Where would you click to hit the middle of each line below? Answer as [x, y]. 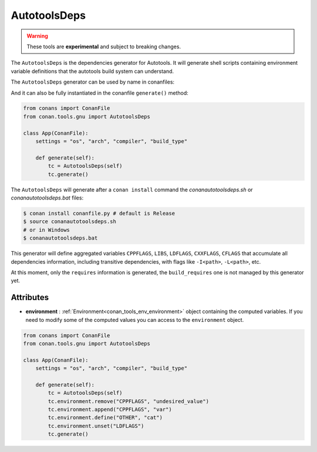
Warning [37, 36]
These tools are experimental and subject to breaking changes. [104, 46]
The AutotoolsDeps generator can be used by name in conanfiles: [93, 82]
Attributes [30, 298]
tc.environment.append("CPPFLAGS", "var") [110, 410]
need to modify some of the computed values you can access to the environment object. [135, 320]
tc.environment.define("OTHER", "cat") [105, 418]
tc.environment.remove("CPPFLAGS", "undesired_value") [129, 401]
